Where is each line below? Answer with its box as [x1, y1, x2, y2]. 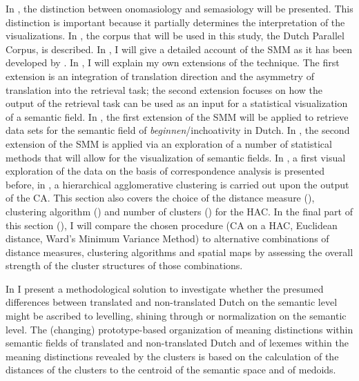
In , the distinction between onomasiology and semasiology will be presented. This [6, 1, 353, 15]
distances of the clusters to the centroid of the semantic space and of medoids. [6, 362, 336, 377]
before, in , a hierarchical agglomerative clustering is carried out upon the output [6, 177, 349, 191]
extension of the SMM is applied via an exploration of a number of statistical [6, 136, 332, 150]
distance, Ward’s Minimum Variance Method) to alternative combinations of [6, 231, 329, 246]
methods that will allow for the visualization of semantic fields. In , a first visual [6, 150, 346, 164]
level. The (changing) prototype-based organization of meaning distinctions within [6, 322, 353, 336]
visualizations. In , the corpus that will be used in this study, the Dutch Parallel [6, 28, 345, 43]
